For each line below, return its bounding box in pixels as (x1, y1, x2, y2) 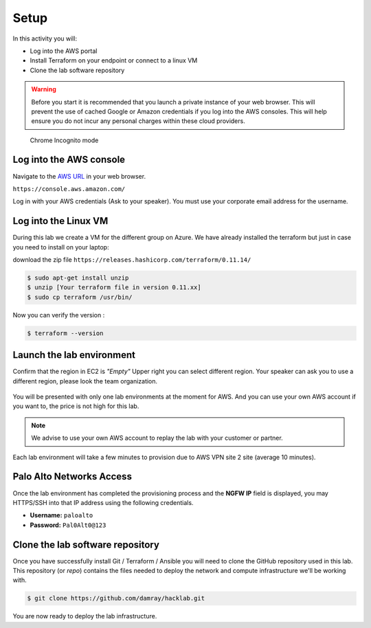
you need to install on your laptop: (12, 243, 109, 251)
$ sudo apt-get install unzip (27, 274, 129, 282)
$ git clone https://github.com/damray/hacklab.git (27, 594, 205, 603)
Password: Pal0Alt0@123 (30, 521, 106, 529)
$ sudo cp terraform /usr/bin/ (27, 293, 133, 301)
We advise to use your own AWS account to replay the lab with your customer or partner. (31, 434, 283, 442)
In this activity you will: (12, 34, 78, 43)
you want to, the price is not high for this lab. (12, 402, 139, 410)
